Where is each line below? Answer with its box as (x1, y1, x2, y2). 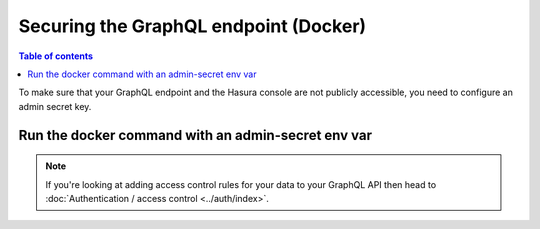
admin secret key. (18, 100, 92, 112)
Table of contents (18, 50, 94, 62)
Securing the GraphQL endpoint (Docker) (18, 15, 367, 37)
